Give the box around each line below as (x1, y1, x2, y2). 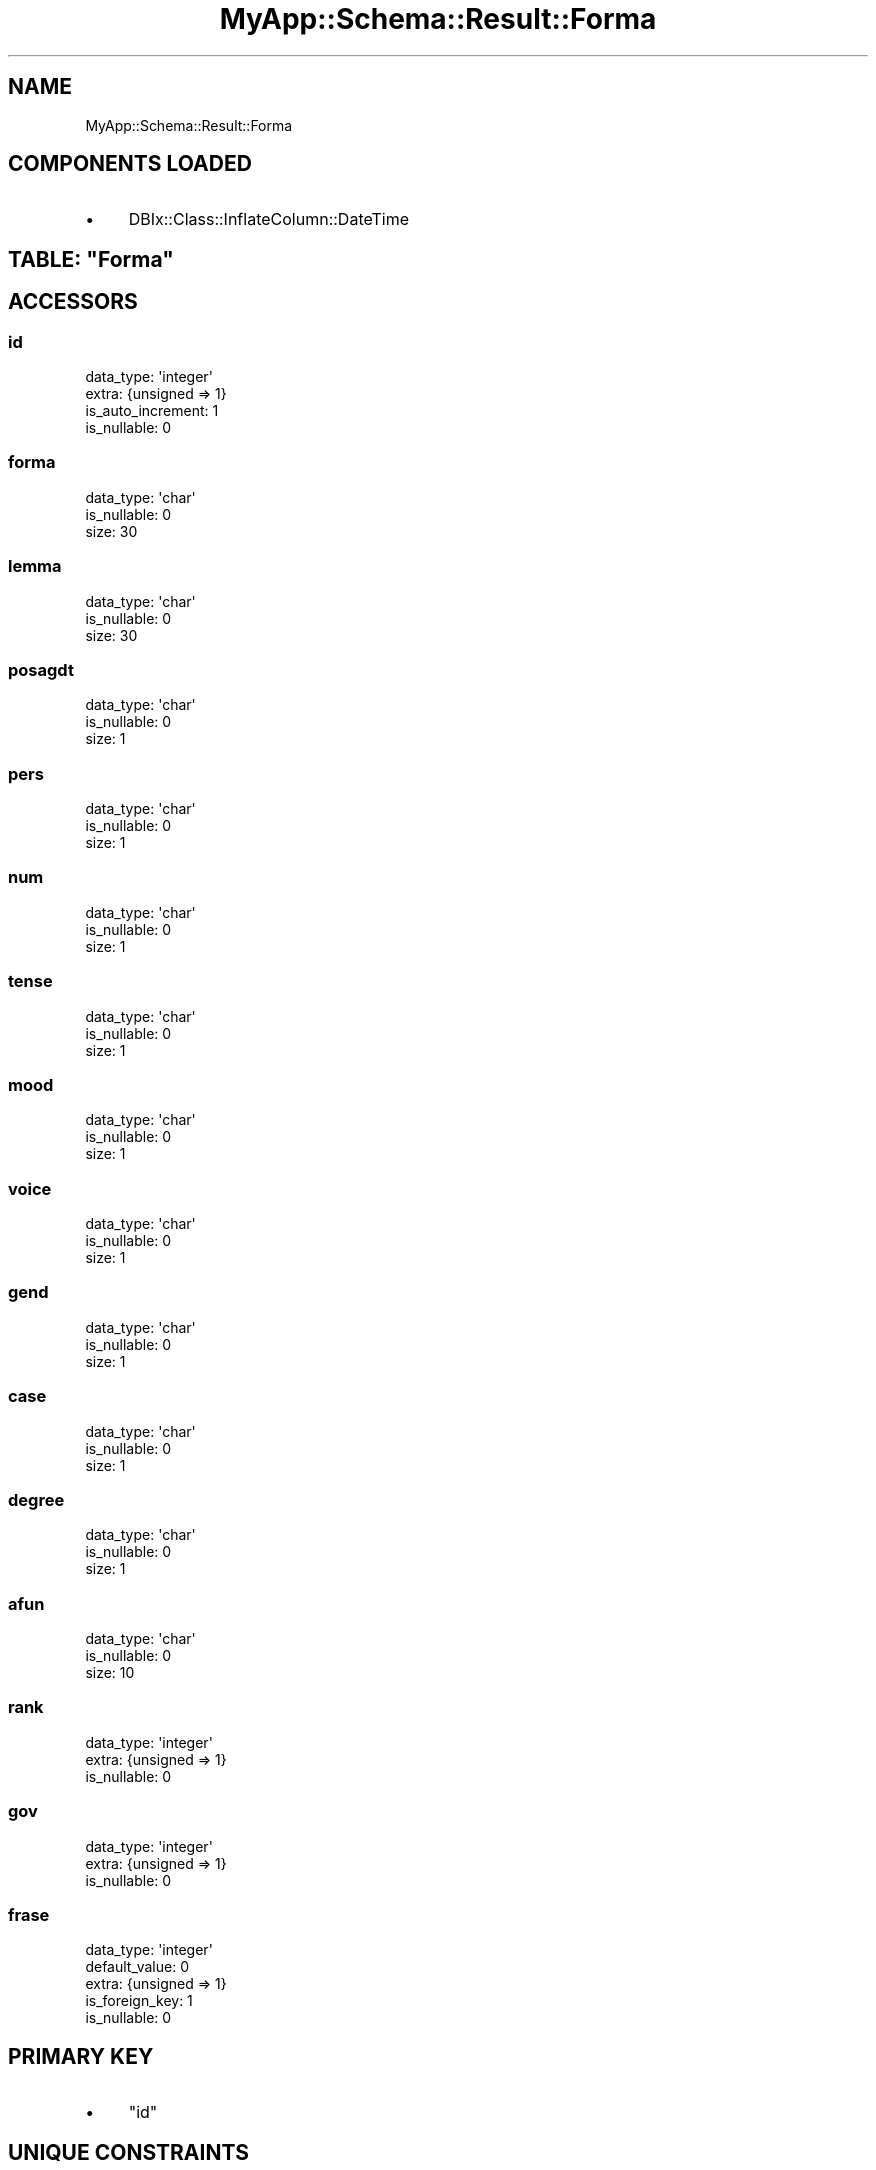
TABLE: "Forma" (8, 246, 174, 272)
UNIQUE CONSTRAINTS (8, 2139, 250, 2165)
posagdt (8, 659, 74, 680)
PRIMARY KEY (8, 2043, 154, 2069)
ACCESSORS (8, 289, 138, 315)
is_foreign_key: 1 (85, 1992, 193, 2010)
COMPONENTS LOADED (8, 151, 252, 177)
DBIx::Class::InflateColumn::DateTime (128, 209, 410, 230)
